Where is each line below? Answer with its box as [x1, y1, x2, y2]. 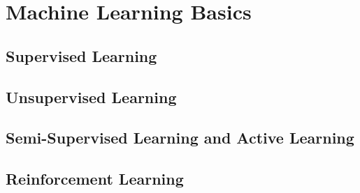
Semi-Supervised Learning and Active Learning [6, 127, 354, 148]
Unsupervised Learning [6, 86, 177, 107]
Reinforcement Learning [6, 168, 184, 190]
